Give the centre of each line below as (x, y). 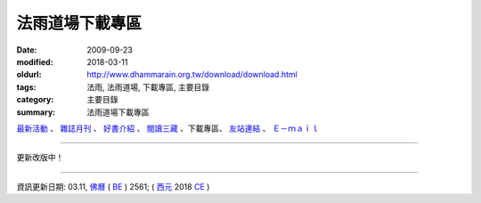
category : (35, 100)
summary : (36, 112)
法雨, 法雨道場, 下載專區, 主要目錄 (148, 87)
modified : (35, 61)
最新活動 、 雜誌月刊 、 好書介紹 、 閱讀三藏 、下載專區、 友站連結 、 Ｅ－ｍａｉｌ (168, 128)
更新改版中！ (40, 158)
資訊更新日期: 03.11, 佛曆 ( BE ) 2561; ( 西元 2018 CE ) (113, 186)
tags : (26, 87)
